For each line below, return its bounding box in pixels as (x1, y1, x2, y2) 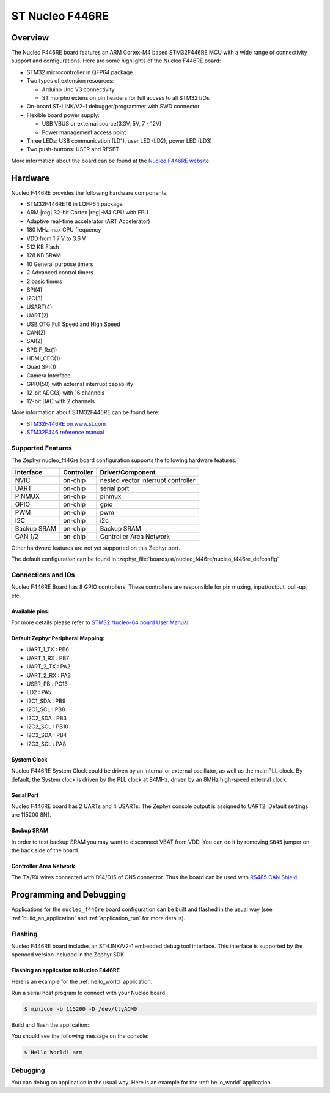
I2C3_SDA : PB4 (26, 732, 67, 739)
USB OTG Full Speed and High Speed (26, 320, 120, 328)
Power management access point (42, 129, 127, 136)
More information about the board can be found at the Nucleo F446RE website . (11, 157, 211, 164)
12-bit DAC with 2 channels (26, 398, 95, 405)
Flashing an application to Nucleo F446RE (11, 967, 120, 974)
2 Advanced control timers (26, 269, 94, 276)
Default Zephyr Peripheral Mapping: (11, 635, 105, 642)
